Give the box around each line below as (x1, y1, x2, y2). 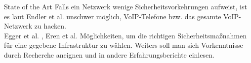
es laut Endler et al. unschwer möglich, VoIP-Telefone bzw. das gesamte (4, 11, 221, 21)
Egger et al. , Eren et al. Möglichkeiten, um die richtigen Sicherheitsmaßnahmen (4, 30, 247, 40)
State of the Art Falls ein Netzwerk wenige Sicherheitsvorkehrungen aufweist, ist (4, 1, 247, 11)
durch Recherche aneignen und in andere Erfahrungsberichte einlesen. (4, 49, 214, 60)
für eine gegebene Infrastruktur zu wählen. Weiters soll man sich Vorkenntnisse (4, 40, 243, 50)
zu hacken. (34, 21, 67, 31)
